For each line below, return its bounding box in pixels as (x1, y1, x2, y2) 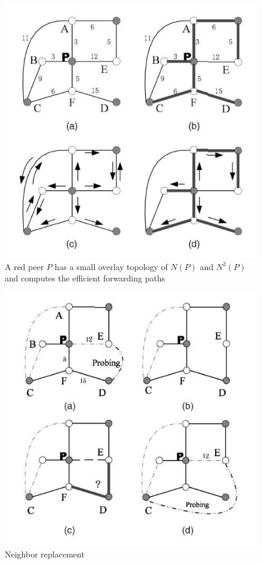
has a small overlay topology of (54, 260, 168, 272)
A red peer (5, 260, 44, 272)
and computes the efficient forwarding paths (5, 272, 165, 284)
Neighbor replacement (5, 548, 85, 560)
